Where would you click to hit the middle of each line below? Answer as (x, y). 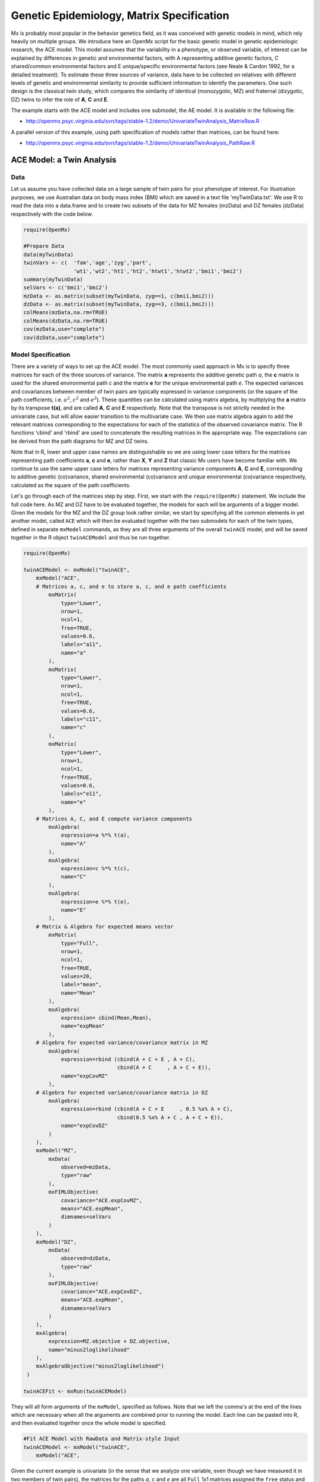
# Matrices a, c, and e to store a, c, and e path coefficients (131, 586)
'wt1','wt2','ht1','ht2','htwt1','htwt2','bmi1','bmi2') (158, 271)
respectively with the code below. (52, 214)
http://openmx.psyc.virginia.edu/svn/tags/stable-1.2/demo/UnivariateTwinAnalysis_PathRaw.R (140, 143)
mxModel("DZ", (56, 1242)
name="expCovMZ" (84, 1076)
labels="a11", (81, 644)
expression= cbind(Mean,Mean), (106, 1018)
